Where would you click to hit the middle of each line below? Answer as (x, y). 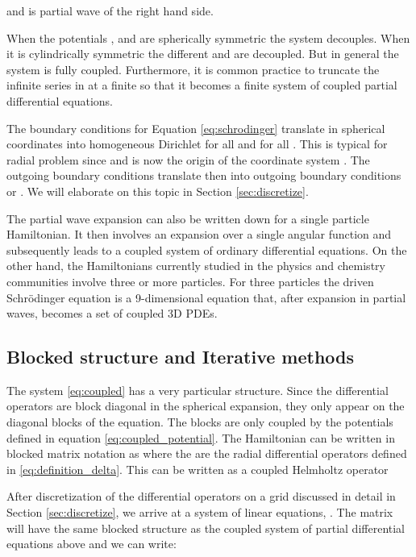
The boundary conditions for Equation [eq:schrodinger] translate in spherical (196, 128)
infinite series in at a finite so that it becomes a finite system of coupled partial (202, 85)
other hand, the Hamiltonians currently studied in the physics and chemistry (196, 266)
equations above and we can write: (92, 544)
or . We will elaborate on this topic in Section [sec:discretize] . (158, 191)
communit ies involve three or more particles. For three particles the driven (190, 281)
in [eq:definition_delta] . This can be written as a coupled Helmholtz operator (198, 469)
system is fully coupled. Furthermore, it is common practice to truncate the (193, 69)
